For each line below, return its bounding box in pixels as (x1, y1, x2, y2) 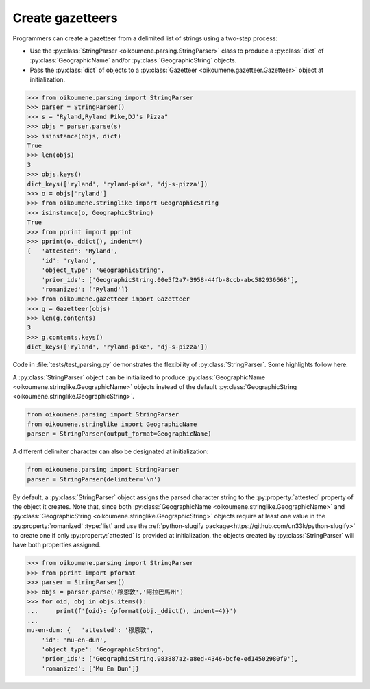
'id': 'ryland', (41, 257, 96, 264)
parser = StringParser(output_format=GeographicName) (27, 430, 212, 438)
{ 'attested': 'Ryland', (27, 247, 118, 255)
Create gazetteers (12, 10, 118, 25)
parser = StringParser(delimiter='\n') (27, 475, 161, 483)
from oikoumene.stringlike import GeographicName (27, 420, 197, 428)
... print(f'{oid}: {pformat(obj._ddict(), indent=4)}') (27, 607, 237, 615)
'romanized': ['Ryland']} (41, 285, 129, 293)
